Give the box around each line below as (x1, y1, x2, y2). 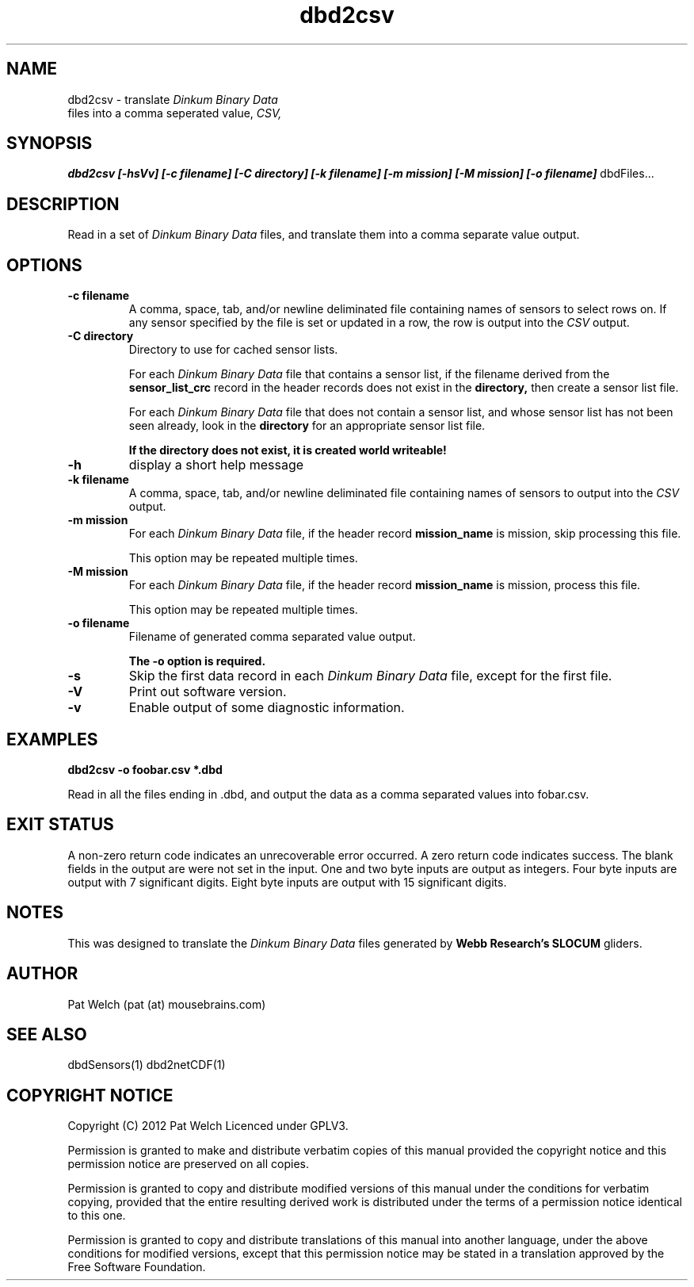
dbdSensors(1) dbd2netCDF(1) (67, 1058, 226, 1072)
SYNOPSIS (6, 133, 93, 154)
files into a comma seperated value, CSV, (67, 105, 282, 120)
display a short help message (128, 457, 304, 473)
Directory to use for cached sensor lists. (128, 343, 338, 357)
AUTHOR (6, 963, 78, 984)
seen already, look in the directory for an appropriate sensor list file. (128, 419, 486, 433)
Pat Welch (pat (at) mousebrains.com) (67, 997, 266, 1011)
